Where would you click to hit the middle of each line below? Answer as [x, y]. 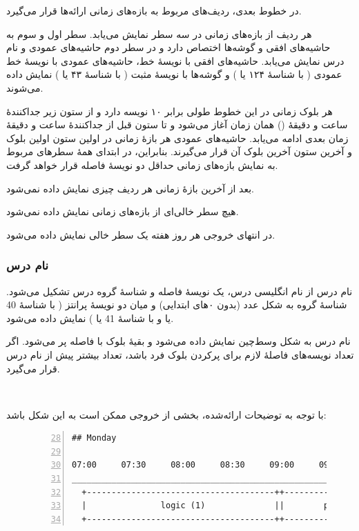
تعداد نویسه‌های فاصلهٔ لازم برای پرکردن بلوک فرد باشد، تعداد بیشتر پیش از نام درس [180, 354]
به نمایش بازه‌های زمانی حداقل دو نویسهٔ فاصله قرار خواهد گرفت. [142, 164]
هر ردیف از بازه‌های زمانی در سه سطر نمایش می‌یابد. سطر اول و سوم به [159, 33]
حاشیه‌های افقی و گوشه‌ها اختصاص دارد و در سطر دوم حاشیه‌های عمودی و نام [168, 47]
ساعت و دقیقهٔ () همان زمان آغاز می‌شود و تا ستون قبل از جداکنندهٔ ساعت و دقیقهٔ [177, 124]
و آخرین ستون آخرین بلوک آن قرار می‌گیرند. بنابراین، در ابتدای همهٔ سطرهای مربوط [179, 151]
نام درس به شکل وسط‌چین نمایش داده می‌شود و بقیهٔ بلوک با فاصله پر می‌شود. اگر [178, 341]
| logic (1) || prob [213, 506]
